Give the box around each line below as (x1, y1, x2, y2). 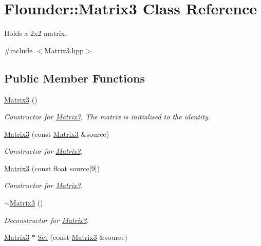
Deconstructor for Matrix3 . (4, 214, 89, 225)
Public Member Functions (4, 70, 145, 86)
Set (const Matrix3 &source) (38, 232, 127, 242)
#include (4, 45, 33, 55)
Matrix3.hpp (44, 45, 84, 55)
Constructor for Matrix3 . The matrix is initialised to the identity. (4, 111, 211, 122)
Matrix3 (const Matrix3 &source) (4, 128, 109, 139)
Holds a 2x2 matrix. (4, 28, 67, 38)
